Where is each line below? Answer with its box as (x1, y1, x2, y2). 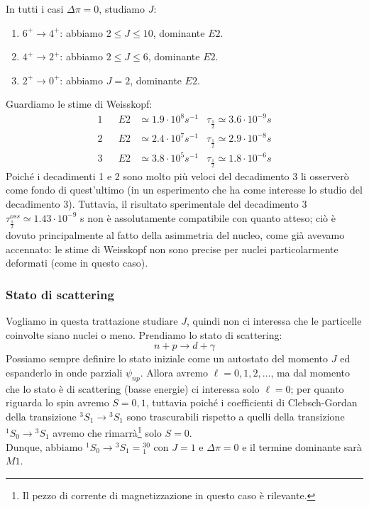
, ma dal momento (270, 364, 350, 379)
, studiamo (99, 1, 145, 16)
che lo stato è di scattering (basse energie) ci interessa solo (6, 381, 260, 396)
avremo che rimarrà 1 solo (53, 423, 162, 440)
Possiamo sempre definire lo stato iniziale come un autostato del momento (6, 351, 329, 366)
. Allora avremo (140, 364, 209, 379)
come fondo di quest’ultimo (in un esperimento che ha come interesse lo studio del (6, 182, 363, 197)
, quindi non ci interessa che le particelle (186, 313, 362, 328)
